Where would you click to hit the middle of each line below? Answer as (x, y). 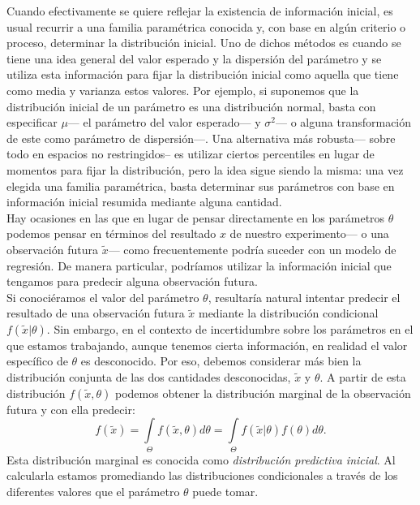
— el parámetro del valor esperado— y (164, 122)
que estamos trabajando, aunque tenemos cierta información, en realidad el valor (207, 345)
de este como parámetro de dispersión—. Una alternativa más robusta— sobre (201, 138)
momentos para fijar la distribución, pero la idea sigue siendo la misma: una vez (205, 169)
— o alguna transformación (344, 122)
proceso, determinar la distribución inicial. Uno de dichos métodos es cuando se (204, 43)
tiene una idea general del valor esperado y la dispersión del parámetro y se (194, 58)
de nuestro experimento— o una (309, 233)
